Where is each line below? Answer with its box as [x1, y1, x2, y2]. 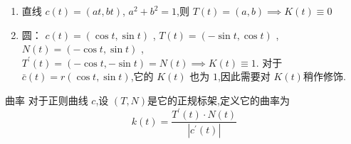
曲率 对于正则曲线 [5, 92, 88, 107]
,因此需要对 [217, 69, 271, 84]
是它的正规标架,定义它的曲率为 [147, 92, 290, 107]
